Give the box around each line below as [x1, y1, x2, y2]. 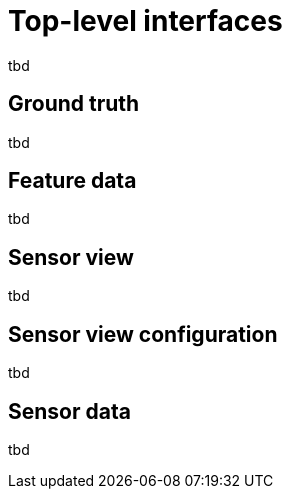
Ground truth [8, 91, 140, 117]
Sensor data [8, 398, 131, 424]
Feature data [8, 168, 137, 194]
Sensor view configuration [8, 321, 278, 347]
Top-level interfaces [8, 4, 283, 38]
